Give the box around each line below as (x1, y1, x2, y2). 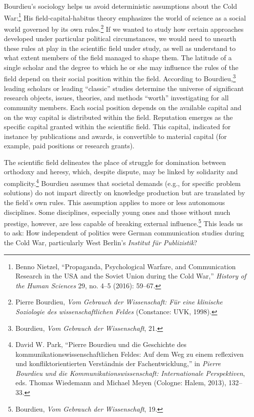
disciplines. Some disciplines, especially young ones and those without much (4, 207, 231, 217)
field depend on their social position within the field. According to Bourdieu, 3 (4, 72, 236, 84)
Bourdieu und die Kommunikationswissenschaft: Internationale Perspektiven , (15, 368, 245, 378)
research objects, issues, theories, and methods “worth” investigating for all (4, 93, 229, 103)
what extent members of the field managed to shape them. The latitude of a (4, 52, 232, 63)
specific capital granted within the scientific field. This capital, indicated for (4, 121, 231, 132)
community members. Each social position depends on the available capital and (4, 102, 242, 112)
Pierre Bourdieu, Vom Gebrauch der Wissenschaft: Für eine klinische (15, 297, 223, 307)
